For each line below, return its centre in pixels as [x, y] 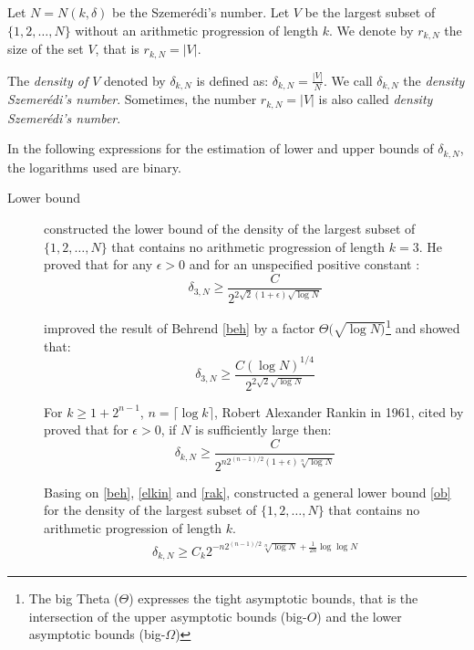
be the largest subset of [370, 12]
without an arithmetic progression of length [197, 30]
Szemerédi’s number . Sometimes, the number [132, 99]
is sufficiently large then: [263, 430]
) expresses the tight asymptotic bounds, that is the [273, 598]
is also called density [376, 99]
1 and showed [423, 327]
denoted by [135, 80]
